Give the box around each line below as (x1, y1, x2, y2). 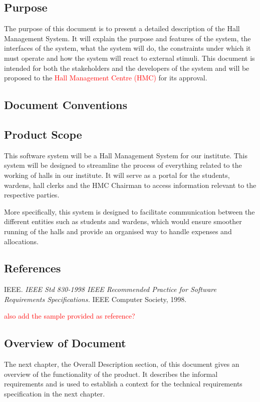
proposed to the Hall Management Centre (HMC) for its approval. (4, 72, 207, 83)
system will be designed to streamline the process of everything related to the (4, 160, 242, 170)
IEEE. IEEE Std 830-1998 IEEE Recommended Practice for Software (4, 284, 216, 294)
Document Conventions (4, 97, 128, 113)
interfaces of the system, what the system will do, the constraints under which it (4, 43, 251, 53)
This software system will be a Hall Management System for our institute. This (4, 150, 247, 160)
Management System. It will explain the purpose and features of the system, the (4, 33, 251, 43)
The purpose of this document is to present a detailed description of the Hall (4, 23, 240, 34)
